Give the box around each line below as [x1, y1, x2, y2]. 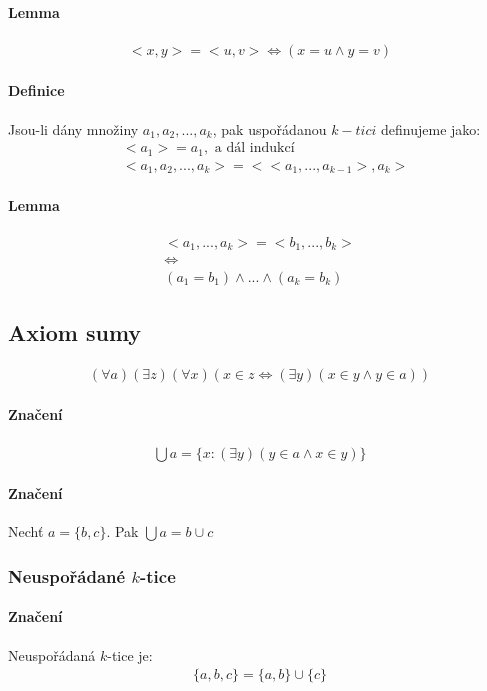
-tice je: [107, 644, 153, 665]
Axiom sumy [8, 316, 142, 347]
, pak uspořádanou [212, 118, 327, 139]
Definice [8, 80, 65, 101]
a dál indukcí [214, 141, 295, 156]
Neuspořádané [8, 563, 126, 588]
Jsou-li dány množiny [8, 118, 139, 139]
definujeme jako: [381, 118, 481, 139]
